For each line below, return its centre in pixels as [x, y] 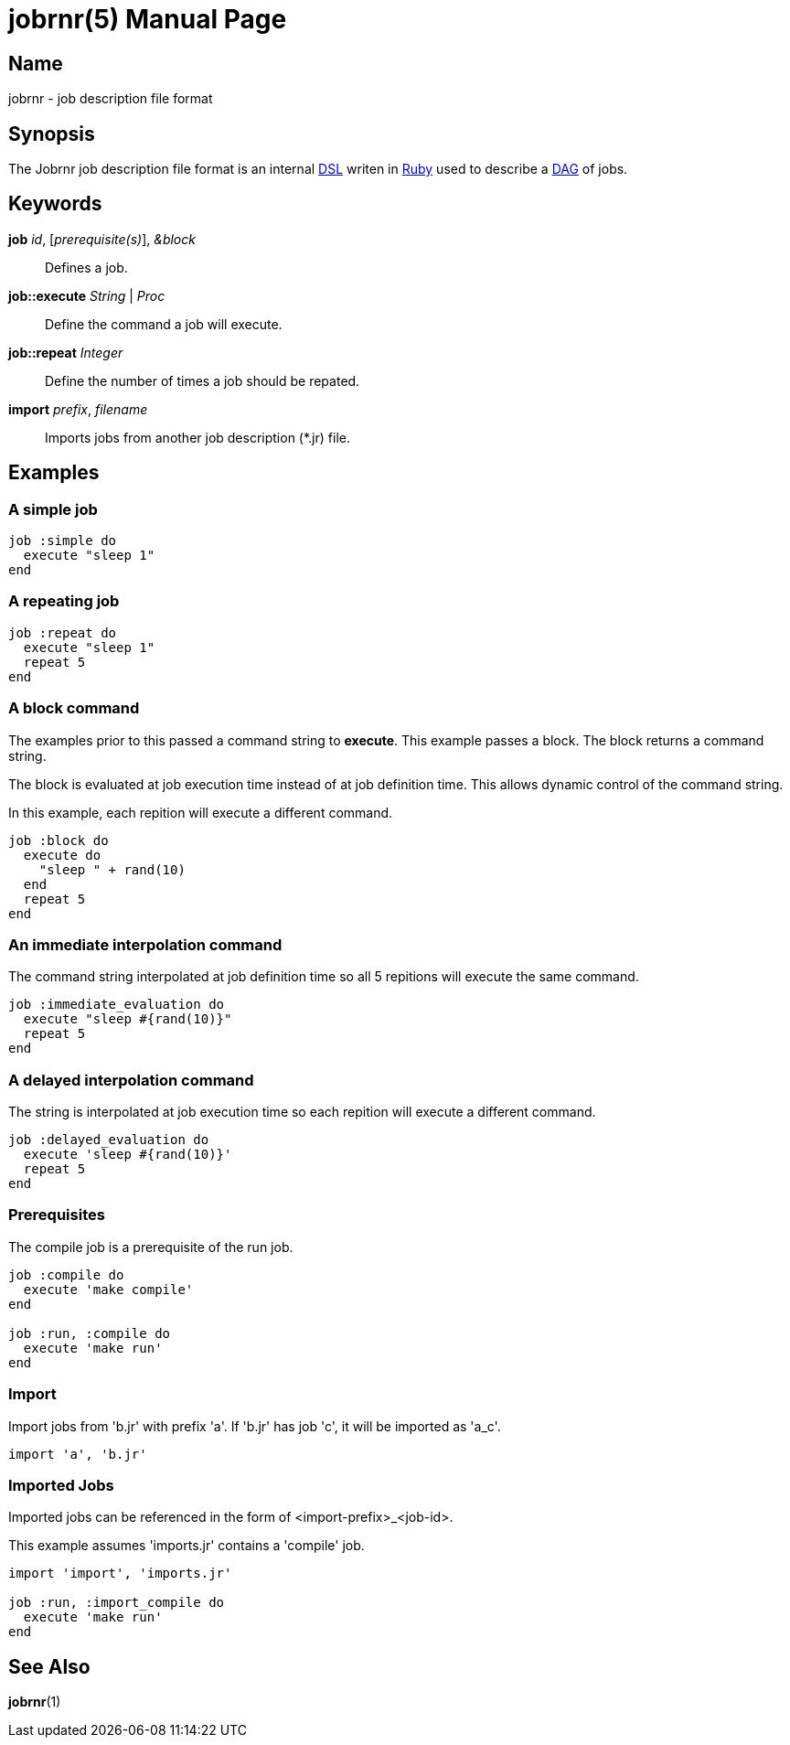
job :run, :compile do [90, 1333]
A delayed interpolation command [131, 1080]
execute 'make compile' [108, 1289]
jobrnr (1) [35, 1702]
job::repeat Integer [66, 352]
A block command [74, 708]
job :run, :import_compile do [117, 1603]
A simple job [53, 509]
